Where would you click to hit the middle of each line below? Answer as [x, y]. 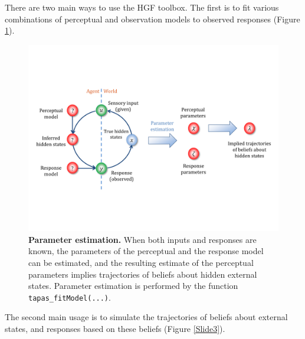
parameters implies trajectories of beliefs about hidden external [143, 274]
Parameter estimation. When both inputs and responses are [142, 239]
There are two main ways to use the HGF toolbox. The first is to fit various [142, 7]
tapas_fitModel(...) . [70, 297]
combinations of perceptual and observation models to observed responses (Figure [152, 19]
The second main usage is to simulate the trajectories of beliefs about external [146, 317]
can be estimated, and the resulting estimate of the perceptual [141, 262]
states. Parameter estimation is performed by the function [133, 286]
